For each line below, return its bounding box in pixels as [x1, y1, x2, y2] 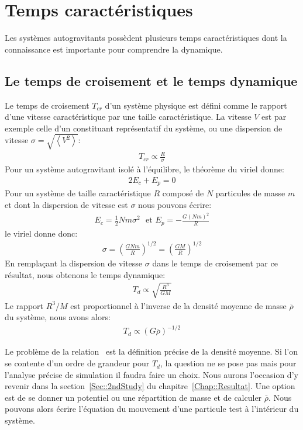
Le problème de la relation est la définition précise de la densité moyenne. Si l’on [5, 345, 298, 358]
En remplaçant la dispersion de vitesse [5, 256, 143, 269]
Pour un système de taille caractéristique [5, 187, 151, 199]
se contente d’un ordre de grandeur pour [5, 357, 150, 369]
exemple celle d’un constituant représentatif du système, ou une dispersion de [5, 122, 283, 134]
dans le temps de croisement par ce [152, 256, 278, 269]
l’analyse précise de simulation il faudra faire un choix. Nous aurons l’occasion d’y [5, 368, 298, 380]
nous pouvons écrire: [138, 198, 212, 210]
